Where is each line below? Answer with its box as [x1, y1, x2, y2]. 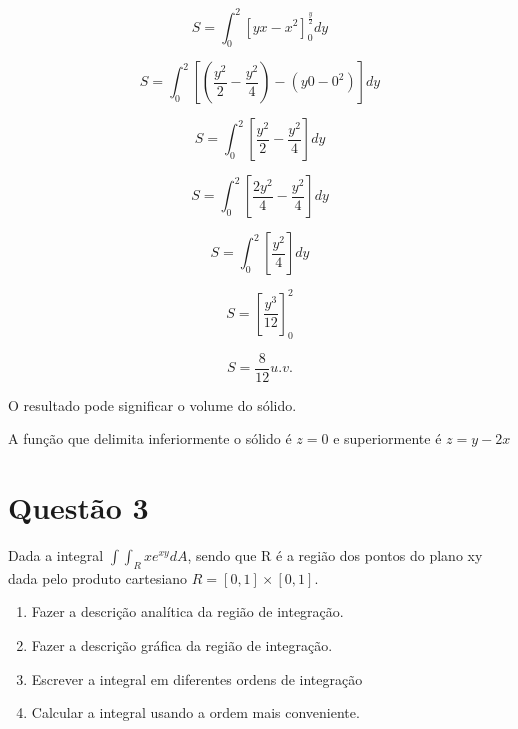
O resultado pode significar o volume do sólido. [8, 394, 297, 415]
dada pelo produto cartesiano [8, 567, 188, 588]
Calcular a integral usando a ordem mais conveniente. [31, 702, 360, 723]
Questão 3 [8, 487, 149, 528]
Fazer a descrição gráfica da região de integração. [31, 634, 333, 655]
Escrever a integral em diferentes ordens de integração [31, 668, 363, 689]
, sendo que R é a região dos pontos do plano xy [187, 544, 483, 565]
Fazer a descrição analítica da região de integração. [31, 601, 344, 622]
